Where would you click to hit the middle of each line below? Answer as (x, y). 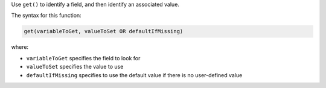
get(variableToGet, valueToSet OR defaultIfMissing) (104, 31)
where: (20, 47)
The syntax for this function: (46, 16)
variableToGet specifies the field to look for (83, 58)
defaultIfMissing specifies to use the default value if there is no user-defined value (134, 75)
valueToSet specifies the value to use (75, 67)
